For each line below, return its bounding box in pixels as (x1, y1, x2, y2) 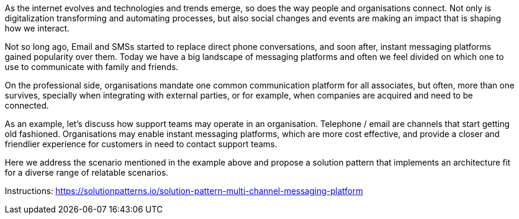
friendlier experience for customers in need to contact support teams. (5, 139, 278, 149)
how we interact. (5, 23, 70, 33)
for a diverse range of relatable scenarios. (5, 167, 168, 177)
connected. (5, 100, 49, 110)
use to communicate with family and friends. (5, 62, 179, 72)
